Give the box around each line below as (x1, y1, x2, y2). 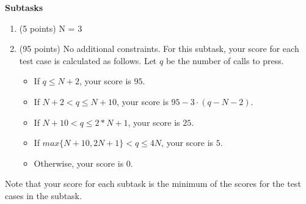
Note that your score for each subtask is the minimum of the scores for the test (5, 177, 301, 190)
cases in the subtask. (5, 189, 82, 202)
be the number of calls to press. (166, 54, 284, 67)
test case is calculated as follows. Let (19, 54, 157, 67)
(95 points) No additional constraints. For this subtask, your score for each (19, 42, 299, 55)
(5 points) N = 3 (19, 21, 82, 34)
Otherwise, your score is (34, 156, 124, 169)
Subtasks (5, 1, 43, 13)
